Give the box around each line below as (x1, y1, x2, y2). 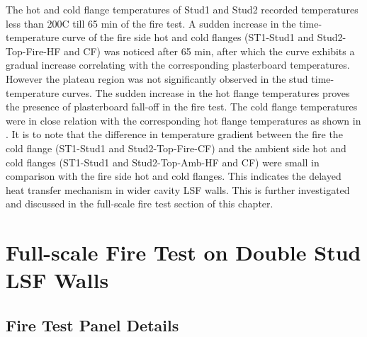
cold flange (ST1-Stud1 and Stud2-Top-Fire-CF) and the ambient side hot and (6, 140, 346, 155)
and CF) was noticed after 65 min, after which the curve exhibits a (64, 43, 355, 58)
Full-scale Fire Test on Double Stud (6, 238, 361, 267)
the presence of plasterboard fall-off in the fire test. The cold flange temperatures (6, 99, 358, 114)
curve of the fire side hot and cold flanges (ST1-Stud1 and (62, 30, 315, 45)
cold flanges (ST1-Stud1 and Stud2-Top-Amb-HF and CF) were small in (6, 154, 320, 169)
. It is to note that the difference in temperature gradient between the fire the (6, 127, 343, 142)
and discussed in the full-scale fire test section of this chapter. (6, 196, 273, 211)
